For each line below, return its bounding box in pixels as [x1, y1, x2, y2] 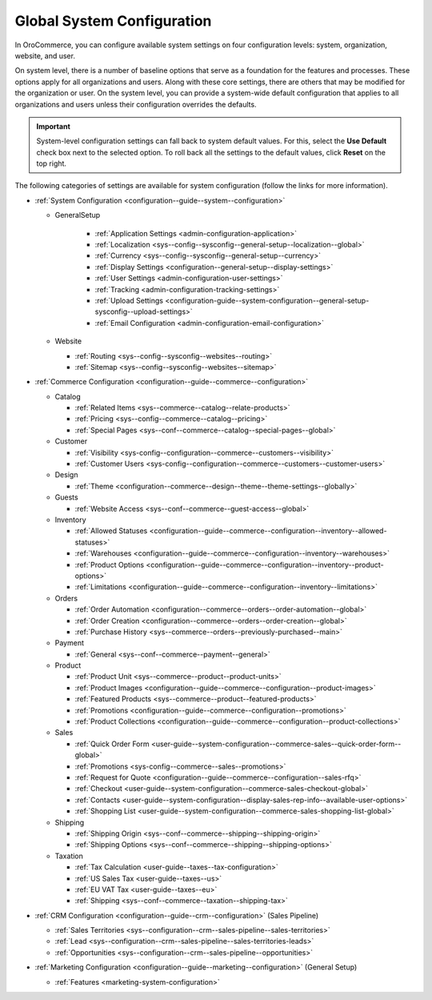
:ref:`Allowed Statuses [74, 526, 148, 536]
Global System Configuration [14, 12, 212, 30]
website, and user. [14, 50, 76, 60]
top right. [36, 159, 67, 168]
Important [36, 121, 71, 131]
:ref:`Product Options [74, 560, 145, 569]
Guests [54, 492, 79, 502]
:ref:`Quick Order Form [74, 739, 150, 749]
